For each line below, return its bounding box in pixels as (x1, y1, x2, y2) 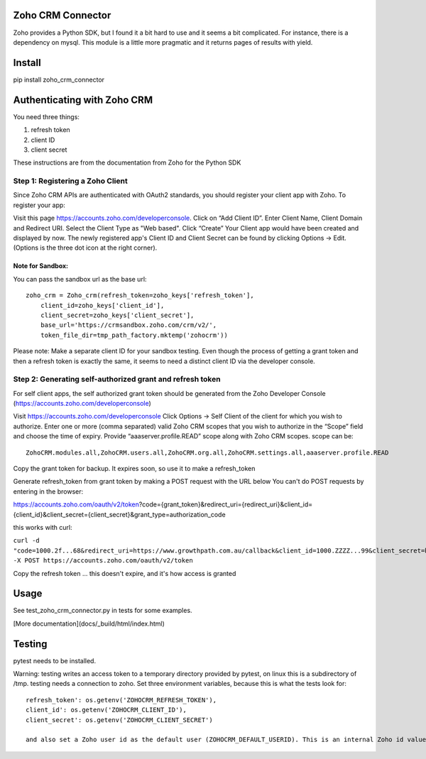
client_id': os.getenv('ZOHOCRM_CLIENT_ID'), (26, 706, 187, 714)
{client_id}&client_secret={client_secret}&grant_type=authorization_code (13, 510, 226, 519)
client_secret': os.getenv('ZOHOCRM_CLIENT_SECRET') (26, 716, 213, 724)
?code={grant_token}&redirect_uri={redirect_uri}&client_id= (138, 500, 313, 509)
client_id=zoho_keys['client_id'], (40, 301, 165, 309)
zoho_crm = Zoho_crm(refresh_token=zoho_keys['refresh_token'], (26, 292, 255, 299)
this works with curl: (13, 523, 72, 531)
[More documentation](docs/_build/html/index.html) (13, 619, 165, 628)
